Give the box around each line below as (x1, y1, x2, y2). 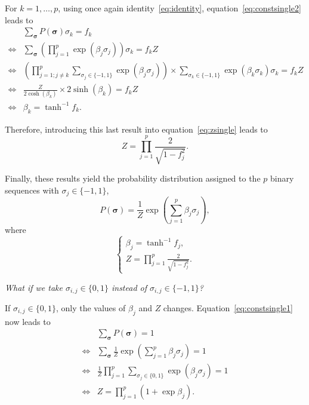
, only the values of (55, 302, 126, 314)
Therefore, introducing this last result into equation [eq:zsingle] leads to (5, 122, 268, 135)
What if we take (5, 281, 63, 293)
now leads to (5, 315, 51, 327)
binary (270, 172, 294, 185)
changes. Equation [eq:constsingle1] (163, 302, 293, 314)
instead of (111, 281, 147, 293)
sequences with (5, 183, 59, 196)
